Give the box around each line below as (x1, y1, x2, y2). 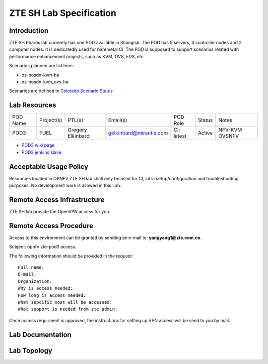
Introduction (9, 26, 49, 35)
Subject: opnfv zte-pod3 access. (9, 244, 76, 250)
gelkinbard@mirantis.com (108, 129, 168, 136)
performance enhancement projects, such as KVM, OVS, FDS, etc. (9, 53, 145, 59)
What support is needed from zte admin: (18, 306, 118, 312)
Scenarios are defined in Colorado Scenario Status (9, 88, 113, 94)
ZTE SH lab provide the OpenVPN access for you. (9, 208, 111, 214)
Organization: (18, 278, 52, 284)
